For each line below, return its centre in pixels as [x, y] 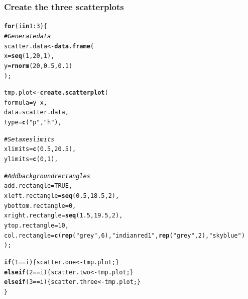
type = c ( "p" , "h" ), [33, 123]
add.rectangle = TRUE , [38, 186]
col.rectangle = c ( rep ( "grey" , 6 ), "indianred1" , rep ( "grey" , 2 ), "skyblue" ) [125, 235]
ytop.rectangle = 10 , [36, 226]
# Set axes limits [29, 139]
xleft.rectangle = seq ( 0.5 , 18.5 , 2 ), [62, 196]
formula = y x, [26, 102]
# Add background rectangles [47, 176]
